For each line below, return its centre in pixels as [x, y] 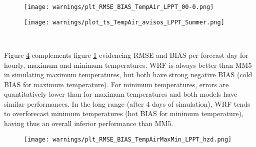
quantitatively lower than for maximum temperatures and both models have [121, 94]
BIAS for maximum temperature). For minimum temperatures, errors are [116, 84]
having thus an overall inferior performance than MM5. [89, 123]
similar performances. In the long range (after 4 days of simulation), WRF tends [127, 103]
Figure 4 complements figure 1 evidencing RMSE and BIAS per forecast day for [126, 55]
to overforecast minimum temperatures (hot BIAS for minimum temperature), [124, 113]
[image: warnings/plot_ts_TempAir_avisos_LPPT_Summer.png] [124, 22]
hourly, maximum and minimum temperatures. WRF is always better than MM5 [128, 65]
